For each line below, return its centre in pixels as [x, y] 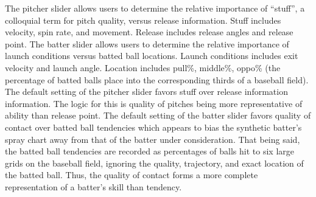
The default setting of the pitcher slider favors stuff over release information [146, 92]
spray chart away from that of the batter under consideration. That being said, [153, 139]
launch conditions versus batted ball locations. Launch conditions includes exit [152, 56]
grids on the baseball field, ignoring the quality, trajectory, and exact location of [154, 163]
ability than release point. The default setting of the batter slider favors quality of [158, 115]
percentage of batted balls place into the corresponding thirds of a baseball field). [157, 79]
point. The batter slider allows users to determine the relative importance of [147, 43]
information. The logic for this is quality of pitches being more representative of [154, 103]
